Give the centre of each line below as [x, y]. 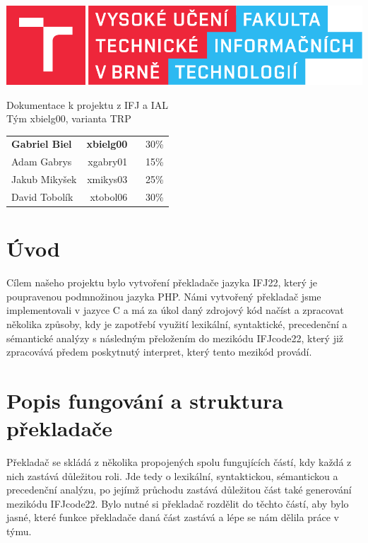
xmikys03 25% [125, 179]
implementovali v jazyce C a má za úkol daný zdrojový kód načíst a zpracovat [175, 310]
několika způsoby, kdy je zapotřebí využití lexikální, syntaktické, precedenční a [177, 324]
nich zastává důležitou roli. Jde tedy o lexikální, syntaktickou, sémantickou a [172, 475]
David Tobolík [42, 197]
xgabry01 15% [126, 162]
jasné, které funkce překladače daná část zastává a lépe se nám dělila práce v [173, 517]
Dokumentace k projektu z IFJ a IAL [88, 104]
